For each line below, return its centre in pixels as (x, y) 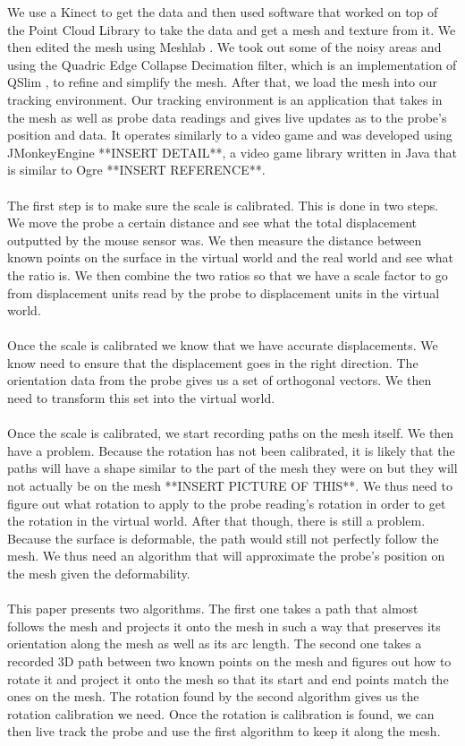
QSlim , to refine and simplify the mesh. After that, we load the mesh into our (223, 82)
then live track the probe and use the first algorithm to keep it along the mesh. (224, 731)
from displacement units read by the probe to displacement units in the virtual (224, 292)
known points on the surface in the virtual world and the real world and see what (230, 257)
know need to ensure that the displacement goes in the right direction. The (213, 362)
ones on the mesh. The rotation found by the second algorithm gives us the (213, 696)
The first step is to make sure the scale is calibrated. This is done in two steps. (223, 205)
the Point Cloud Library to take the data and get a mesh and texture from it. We (232, 29)
